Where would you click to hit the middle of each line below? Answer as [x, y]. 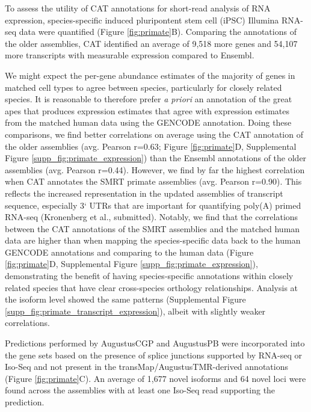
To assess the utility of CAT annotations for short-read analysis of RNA [138, 8]
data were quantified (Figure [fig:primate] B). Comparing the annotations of [158, 32]
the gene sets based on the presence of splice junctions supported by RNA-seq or [153, 355]
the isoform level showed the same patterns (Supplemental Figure [125, 299]
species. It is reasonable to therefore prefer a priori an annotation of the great [149, 99]
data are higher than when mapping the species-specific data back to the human [153, 240]
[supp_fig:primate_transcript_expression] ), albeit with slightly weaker [135, 311]
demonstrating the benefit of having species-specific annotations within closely [149, 276]
